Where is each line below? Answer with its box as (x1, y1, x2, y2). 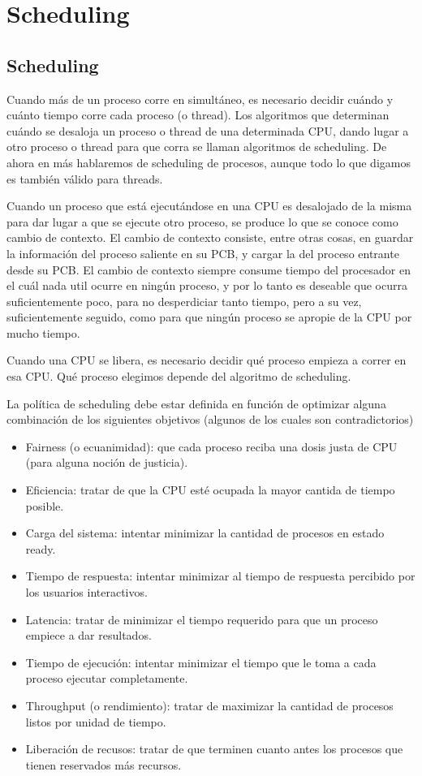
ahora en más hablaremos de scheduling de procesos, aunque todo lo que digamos (6, 153, 411, 170)
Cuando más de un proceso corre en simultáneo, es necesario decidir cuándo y (6, 90, 394, 107)
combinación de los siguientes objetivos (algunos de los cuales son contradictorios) (6, 411, 414, 428)
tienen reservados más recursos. (25, 756, 182, 773)
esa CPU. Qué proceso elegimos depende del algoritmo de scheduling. (6, 368, 351, 385)
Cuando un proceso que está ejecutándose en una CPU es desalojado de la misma (6, 197, 412, 214)
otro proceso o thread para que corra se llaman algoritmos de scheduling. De (6, 138, 387, 155)
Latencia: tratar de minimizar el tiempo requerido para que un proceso (25, 610, 378, 627)
